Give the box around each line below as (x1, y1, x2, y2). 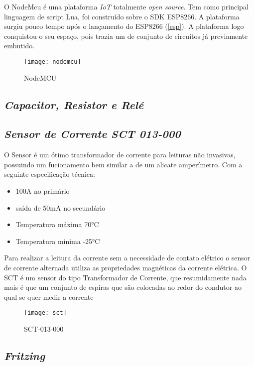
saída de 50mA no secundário (15, 202, 106, 213)
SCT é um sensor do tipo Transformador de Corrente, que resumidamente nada (4, 272, 247, 282)
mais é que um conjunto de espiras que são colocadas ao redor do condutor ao (4, 282, 242, 292)
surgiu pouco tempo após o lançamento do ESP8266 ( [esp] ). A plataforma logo (4, 21, 244, 31)
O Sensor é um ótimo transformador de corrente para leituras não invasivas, (4, 149, 236, 160)
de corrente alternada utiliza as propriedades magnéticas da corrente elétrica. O (4, 262, 247, 272)
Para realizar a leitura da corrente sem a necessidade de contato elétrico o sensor (4, 252, 251, 263)
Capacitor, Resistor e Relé (4, 97, 144, 112)
